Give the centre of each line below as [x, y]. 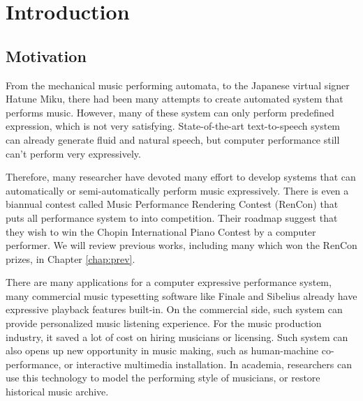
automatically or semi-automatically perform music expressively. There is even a [177, 190]
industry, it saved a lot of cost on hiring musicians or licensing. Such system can [177, 336]
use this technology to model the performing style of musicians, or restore [163, 378]
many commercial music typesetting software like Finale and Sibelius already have [181, 295]
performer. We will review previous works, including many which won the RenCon [181, 245]
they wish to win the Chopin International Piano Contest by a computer [161, 231]
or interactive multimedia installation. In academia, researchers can [208, 364]
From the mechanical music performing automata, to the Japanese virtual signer [178, 85]
